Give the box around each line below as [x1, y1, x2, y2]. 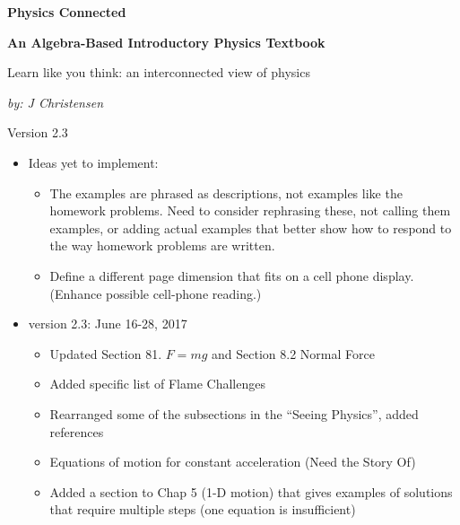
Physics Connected [7, 3, 126, 21]
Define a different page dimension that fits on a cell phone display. [49, 266, 414, 284]
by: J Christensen [7, 92, 104, 111]
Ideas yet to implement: [28, 153, 159, 171]
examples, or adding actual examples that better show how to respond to [49, 218, 452, 237]
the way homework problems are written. [49, 236, 275, 255]
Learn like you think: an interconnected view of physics [7, 63, 310, 82]
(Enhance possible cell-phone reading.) [49, 284, 262, 302]
